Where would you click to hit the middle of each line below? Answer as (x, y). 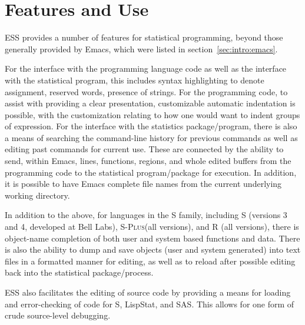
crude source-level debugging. (58, 315)
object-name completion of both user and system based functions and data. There (152, 238)
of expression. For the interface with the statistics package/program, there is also (151, 126)
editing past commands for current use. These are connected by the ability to (144, 149)
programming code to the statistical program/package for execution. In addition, (151, 172)
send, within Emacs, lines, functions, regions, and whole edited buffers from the (148, 161)
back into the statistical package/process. (79, 272)
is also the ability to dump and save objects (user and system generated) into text (153, 249)
